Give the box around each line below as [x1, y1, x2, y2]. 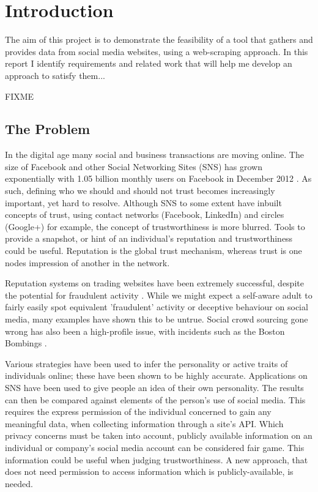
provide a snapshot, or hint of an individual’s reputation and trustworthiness [5, 232, 293, 245]
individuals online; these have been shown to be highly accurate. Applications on [5, 369, 308, 382]
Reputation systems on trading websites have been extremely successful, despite [5, 277, 304, 289]
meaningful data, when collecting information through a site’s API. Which [5, 417, 284, 430]
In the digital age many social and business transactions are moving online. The [5, 148, 304, 161]
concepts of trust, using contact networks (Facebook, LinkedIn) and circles [5, 208, 284, 221]
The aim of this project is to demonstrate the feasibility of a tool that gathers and [5, 33, 313, 46]
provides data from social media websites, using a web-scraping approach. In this [5, 45, 308, 58]
